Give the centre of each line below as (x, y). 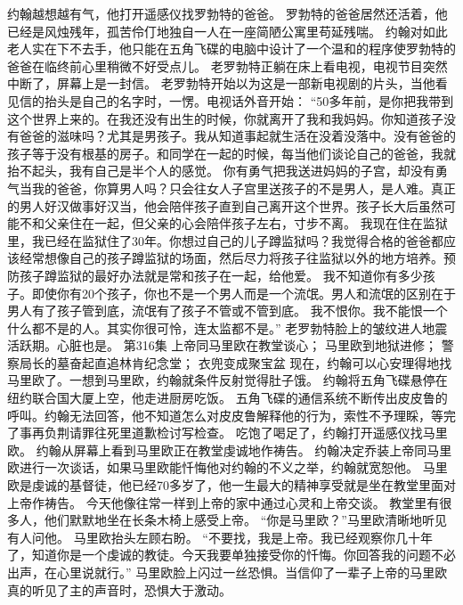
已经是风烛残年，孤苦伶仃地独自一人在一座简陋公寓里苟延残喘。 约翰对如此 (227, 31)
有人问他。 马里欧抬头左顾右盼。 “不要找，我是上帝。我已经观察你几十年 (220, 537)
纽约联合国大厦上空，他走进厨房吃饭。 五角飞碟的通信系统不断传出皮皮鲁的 (227, 398)
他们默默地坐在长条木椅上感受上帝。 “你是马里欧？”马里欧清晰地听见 (245, 520)
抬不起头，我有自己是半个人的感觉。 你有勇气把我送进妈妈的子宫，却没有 (221, 171)
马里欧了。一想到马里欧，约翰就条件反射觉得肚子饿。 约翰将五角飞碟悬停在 (227, 380)
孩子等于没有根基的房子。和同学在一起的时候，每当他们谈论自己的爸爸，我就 (231, 153)
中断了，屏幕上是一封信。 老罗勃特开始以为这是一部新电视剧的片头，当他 (221, 83)
